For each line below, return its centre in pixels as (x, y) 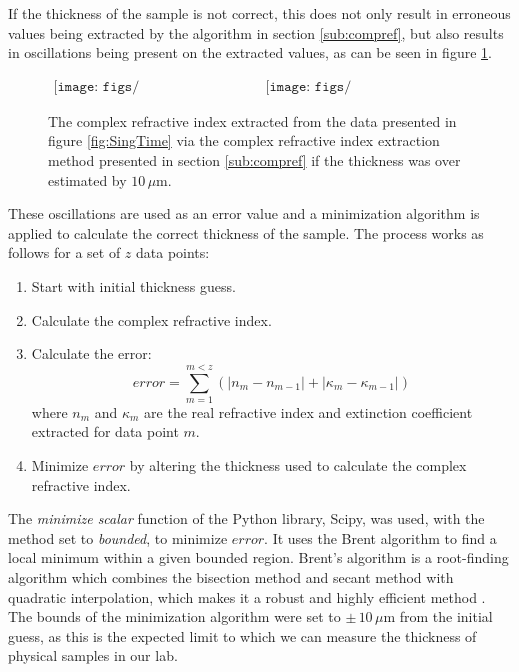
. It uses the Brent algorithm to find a (380, 537)
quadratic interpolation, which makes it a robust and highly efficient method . (247, 596)
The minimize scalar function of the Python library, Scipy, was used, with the (246, 518)
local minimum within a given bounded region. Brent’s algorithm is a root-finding (258, 557)
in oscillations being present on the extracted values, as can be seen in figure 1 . (250, 52)
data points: (173, 252)
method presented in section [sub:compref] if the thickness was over (254, 160)
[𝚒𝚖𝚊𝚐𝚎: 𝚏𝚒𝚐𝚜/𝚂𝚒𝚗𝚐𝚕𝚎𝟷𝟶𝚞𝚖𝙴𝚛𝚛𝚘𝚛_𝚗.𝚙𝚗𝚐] (96, 86)
